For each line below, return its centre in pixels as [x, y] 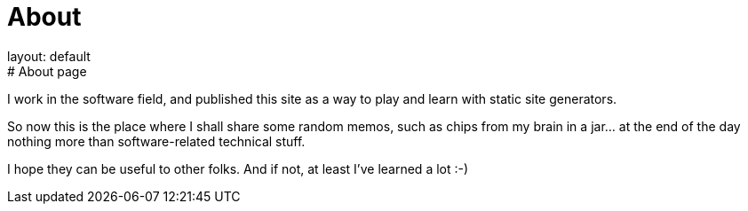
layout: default [49, 56]
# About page [47, 71]
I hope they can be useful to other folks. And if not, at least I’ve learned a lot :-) [238, 168]
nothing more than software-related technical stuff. [156, 141]
